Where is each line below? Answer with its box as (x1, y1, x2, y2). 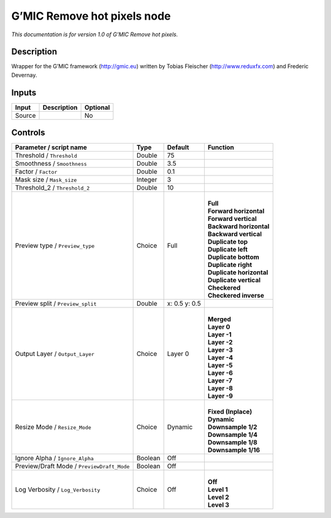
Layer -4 (207, 354, 234, 362)
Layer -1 (207, 330, 232, 339)
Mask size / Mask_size (15, 176, 77, 184)
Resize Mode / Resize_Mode (15, 423, 91, 431)
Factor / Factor (15, 168, 58, 176)
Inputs (11, 87, 37, 98)
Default (167, 143, 189, 152)
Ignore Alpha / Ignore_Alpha (15, 454, 94, 463)
